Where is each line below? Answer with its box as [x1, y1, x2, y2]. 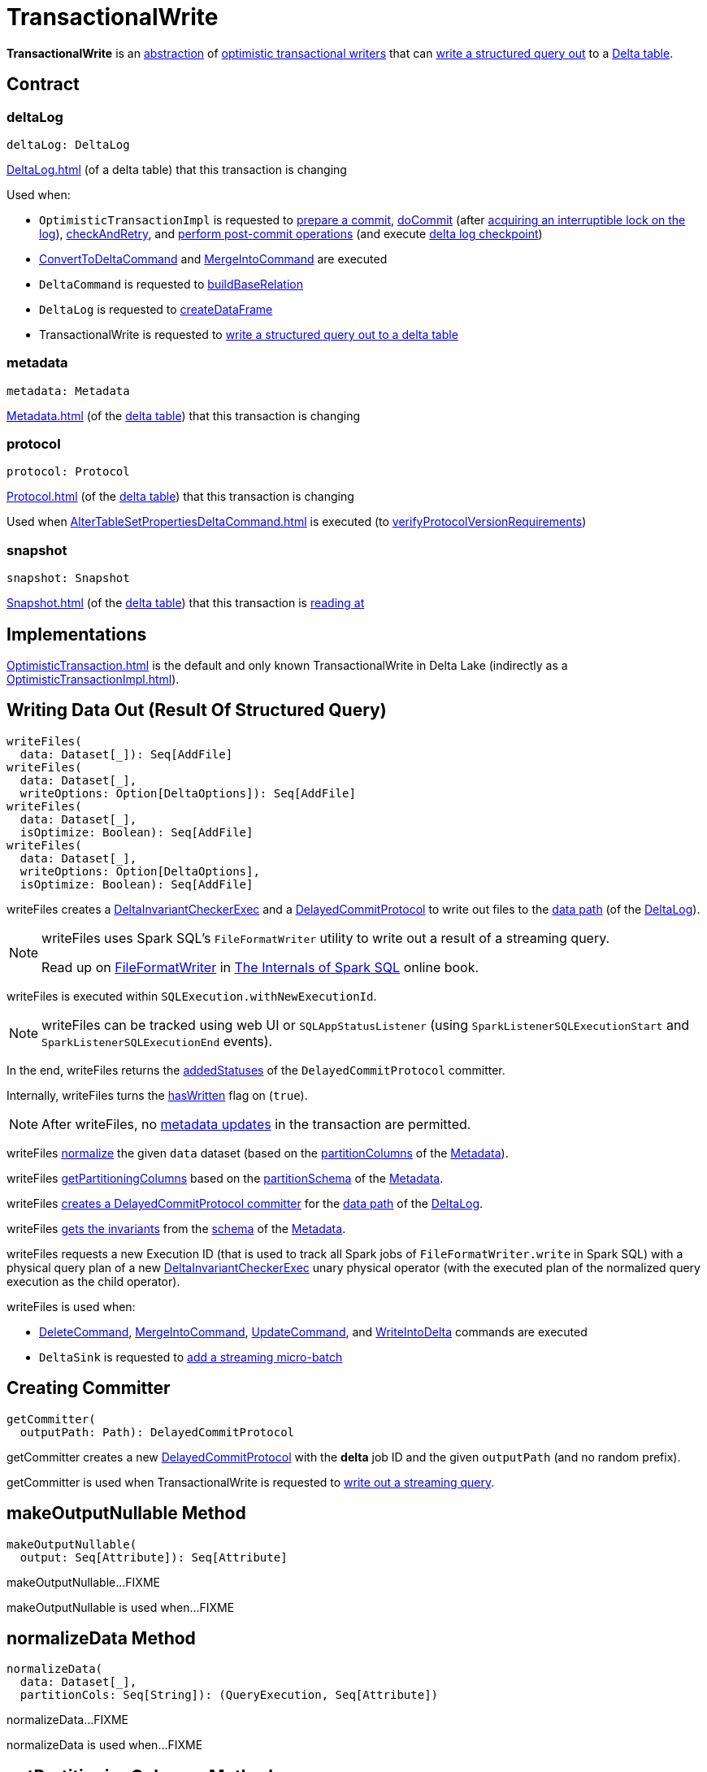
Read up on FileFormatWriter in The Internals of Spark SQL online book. [41, 958, 479, 975]
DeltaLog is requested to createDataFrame [39, 302, 273, 316]
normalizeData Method [7, 1628, 196, 1649]
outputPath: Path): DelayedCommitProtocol [20, 1425, 295, 1439]
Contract [7, 74, 80, 95]
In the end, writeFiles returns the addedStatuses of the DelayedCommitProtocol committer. [7, 1062, 505, 1077]
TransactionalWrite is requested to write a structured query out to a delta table [39, 327, 458, 341]
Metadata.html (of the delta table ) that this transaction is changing [7, 408, 361, 423]
